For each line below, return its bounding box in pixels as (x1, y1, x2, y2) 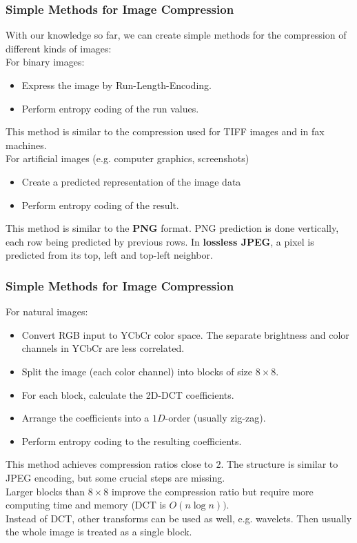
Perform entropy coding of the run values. (21, 101, 199, 115)
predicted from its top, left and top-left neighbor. (6, 248, 213, 262)
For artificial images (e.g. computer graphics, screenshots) (6, 151, 249, 166)
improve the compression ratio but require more (111, 484, 314, 498)
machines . (6, 137, 47, 152)
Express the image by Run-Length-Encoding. (21, 78, 212, 92)
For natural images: (6, 304, 88, 319)
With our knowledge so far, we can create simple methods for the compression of (6, 28, 347, 42)
